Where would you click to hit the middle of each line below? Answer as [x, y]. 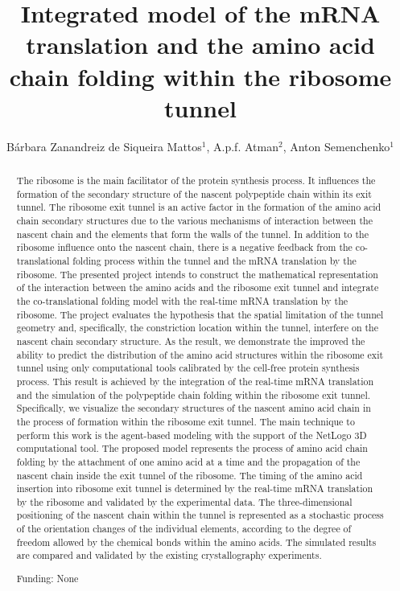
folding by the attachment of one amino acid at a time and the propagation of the [188, 461]
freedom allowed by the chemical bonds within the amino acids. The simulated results [196, 542]
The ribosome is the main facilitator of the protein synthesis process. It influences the [196, 181]
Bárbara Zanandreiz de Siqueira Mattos [104, 146]
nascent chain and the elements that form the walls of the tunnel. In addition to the [193, 234]
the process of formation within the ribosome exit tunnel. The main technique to [186, 421]
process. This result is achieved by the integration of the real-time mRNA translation [195, 381]
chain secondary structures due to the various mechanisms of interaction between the [194, 221]
